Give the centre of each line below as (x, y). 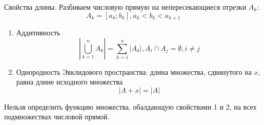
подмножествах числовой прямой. (57, 117)
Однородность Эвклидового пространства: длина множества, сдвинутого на (134, 71)
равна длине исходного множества (69, 82)
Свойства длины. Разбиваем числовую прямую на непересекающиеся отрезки (125, 7)
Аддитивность (38, 33)
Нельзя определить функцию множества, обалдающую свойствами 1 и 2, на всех (130, 106)
